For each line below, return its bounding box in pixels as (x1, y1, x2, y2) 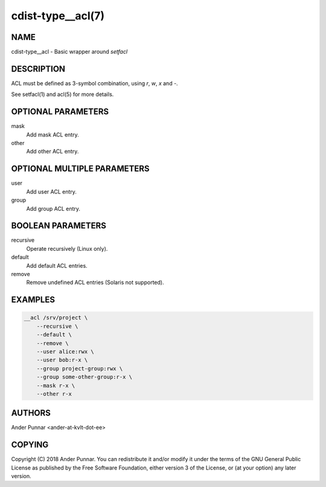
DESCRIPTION (11, 63, 66, 74)
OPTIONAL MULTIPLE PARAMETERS (11, 164, 150, 174)
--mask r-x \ (36, 382, 75, 389)
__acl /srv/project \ (24, 314, 88, 321)
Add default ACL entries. (26, 262, 88, 269)
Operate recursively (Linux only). (26, 245, 108, 252)
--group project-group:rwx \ (36, 365, 123, 372)
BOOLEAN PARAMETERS (11, 221, 107, 231)
